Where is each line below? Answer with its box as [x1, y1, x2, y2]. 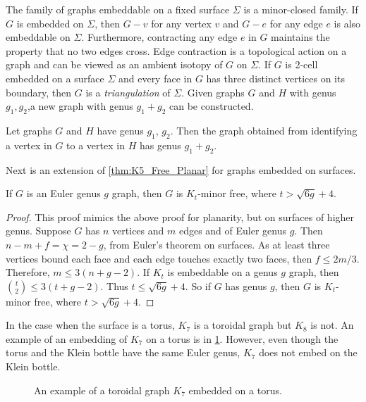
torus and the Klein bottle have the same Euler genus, [6, 345, 240, 360]
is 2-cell [285, 57, 318, 72]
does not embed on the [259, 345, 358, 360]
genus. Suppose [6, 223, 71, 238]
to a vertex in [66, 137, 125, 152]
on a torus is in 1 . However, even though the [146, 331, 338, 346]
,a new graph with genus [27, 99, 133, 113]
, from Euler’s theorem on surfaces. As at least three [103, 237, 330, 251]
